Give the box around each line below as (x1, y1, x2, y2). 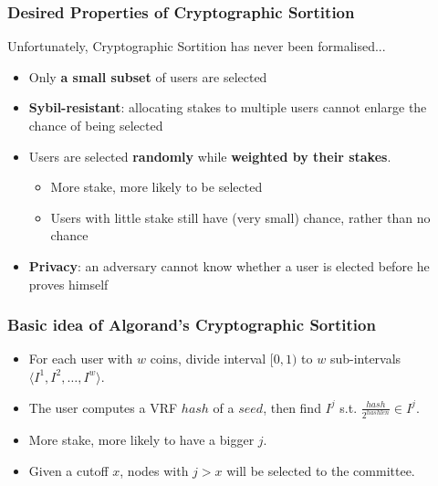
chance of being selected (28, 116, 163, 134)
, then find (263, 397, 321, 417)
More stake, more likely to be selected (50, 177, 263, 196)
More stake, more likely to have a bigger (28, 430, 255, 449)
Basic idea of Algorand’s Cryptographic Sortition (7, 313, 376, 336)
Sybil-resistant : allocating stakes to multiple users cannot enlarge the (28, 98, 427, 117)
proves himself (28, 274, 109, 293)
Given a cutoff (28, 461, 109, 481)
